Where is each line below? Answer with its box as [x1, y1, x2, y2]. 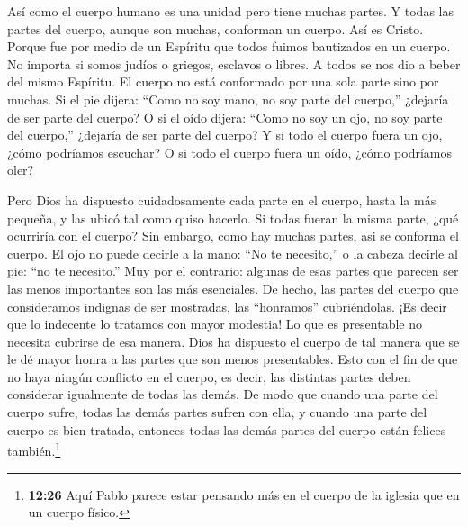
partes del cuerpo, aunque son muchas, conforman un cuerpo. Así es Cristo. [7, 19, 424, 38]
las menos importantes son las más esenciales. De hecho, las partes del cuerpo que [7, 278, 459, 297]
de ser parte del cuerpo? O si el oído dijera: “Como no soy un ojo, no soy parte [7, 107, 443, 126]
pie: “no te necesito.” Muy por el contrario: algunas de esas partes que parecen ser [7, 261, 459, 280]
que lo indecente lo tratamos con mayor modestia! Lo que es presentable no [7, 314, 423, 333]
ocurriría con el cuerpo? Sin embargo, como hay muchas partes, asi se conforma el [7, 226, 459, 245]
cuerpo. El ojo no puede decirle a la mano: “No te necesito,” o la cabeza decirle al [7, 243, 458, 262]
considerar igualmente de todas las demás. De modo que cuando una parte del [7, 385, 438, 404]
